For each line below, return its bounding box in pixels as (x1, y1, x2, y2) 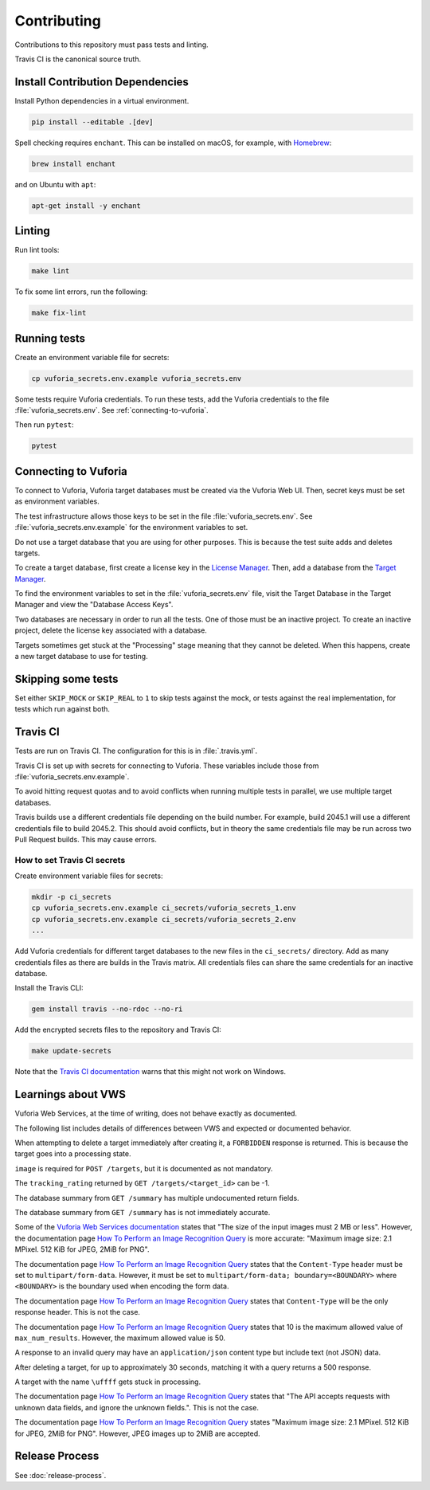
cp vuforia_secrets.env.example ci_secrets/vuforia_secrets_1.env (31, 904, 296, 912)
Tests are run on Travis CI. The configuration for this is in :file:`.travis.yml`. (14, 746, 258, 756)
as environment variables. (14, 496, 100, 506)
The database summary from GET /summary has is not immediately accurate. (14, 1208, 271, 1217)
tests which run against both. (14, 704, 111, 714)
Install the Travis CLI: (14, 983, 84, 993)
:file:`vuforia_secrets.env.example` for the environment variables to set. (14, 523, 248, 532)
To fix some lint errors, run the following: (14, 287, 148, 296)
